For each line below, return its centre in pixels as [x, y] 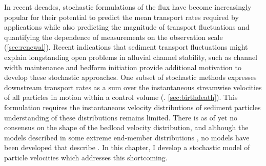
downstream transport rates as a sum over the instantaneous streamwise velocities [133, 87]
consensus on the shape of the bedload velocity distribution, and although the [126, 127]
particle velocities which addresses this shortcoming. [86, 157]
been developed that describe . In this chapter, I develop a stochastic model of [127, 147]
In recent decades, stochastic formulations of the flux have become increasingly [128, 7]
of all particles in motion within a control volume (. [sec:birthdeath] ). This [121, 97]
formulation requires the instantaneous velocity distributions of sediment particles [132, 107]
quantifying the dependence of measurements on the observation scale [114, 37]
